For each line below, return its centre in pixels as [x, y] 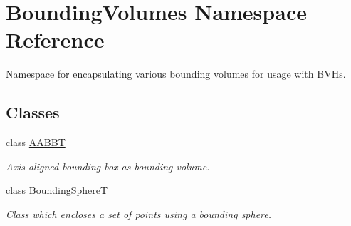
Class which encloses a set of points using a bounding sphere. [139, 214]
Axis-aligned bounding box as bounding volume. [108, 166]
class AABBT [36, 142]
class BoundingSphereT [57, 190]
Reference [55, 40]
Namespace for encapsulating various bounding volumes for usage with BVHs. [176, 74]
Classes [33, 112]
